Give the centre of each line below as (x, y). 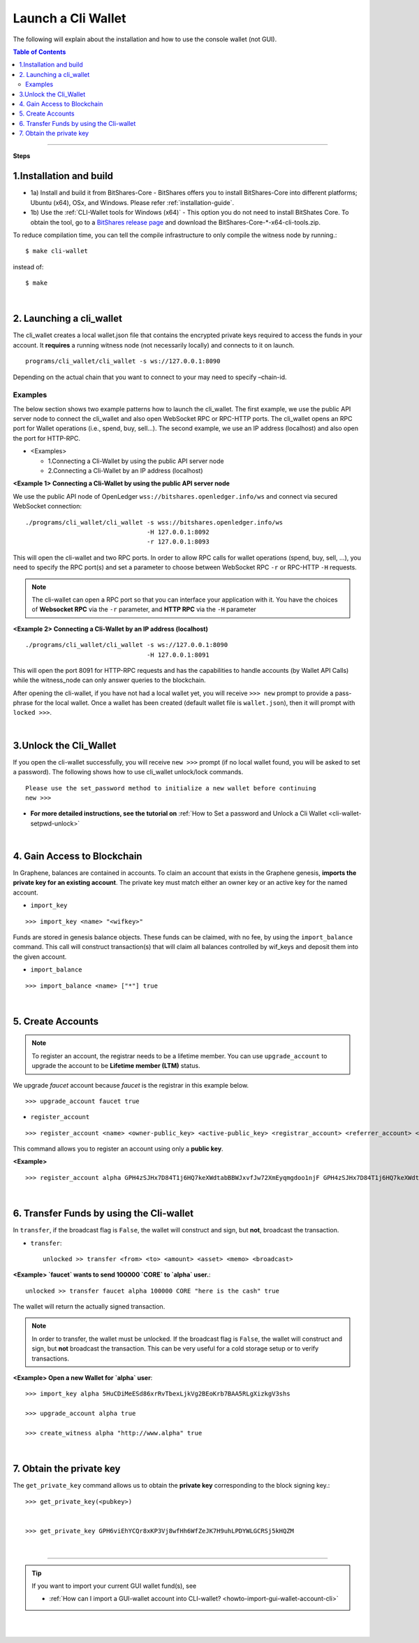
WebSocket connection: (47, 506)
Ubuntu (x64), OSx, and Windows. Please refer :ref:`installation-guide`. (132, 202)
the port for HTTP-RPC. (46, 438)
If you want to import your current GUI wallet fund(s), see (114, 1586)
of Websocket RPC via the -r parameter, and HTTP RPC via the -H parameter (144, 609)
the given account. (40, 956)
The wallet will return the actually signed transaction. (89, 1307)
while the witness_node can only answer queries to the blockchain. (109, 680)
